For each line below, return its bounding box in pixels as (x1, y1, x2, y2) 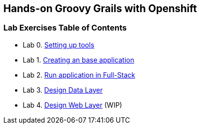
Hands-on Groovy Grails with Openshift (3, 2, 197, 15)
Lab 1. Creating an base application (23, 55, 134, 64)
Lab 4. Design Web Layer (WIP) (23, 100, 122, 109)
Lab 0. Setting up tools (23, 40, 95, 49)
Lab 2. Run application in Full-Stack (23, 70, 135, 79)
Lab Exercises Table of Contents (3, 23, 127, 33)
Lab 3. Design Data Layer (23, 85, 103, 94)
